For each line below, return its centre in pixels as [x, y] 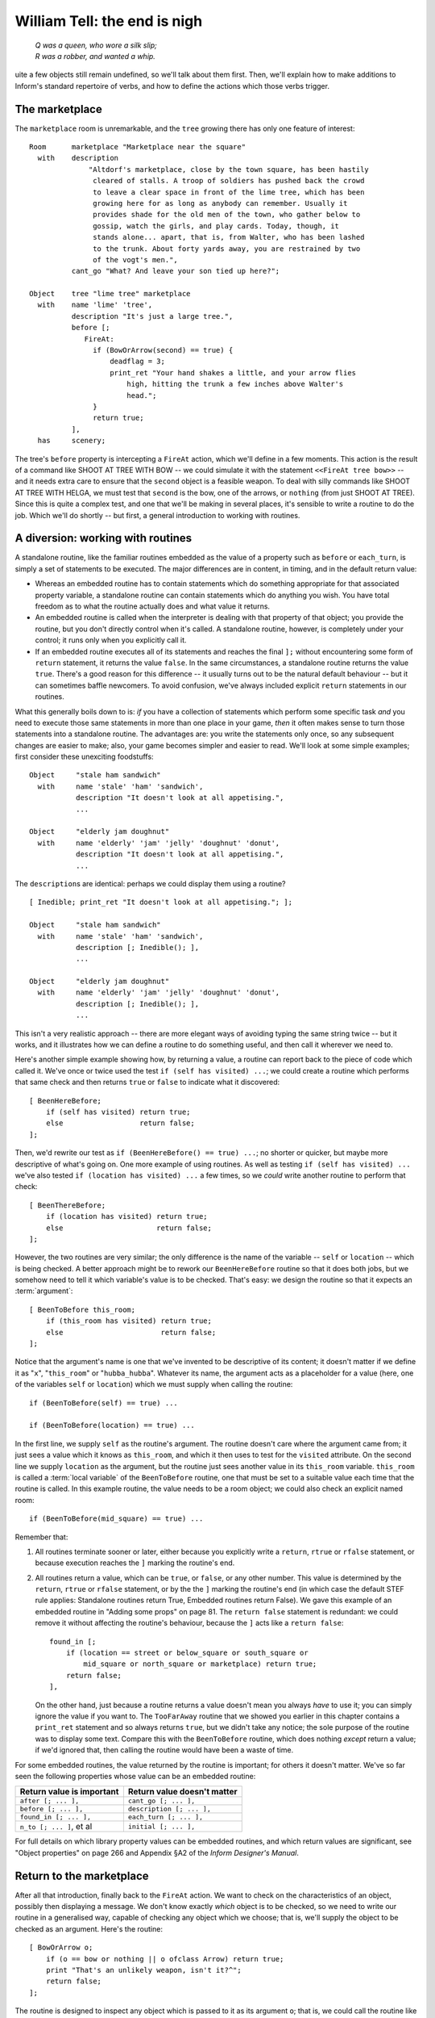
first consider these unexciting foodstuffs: [84, 757]
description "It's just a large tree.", [152, 316]
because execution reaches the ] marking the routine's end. [135, 1563]
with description [78, 158]
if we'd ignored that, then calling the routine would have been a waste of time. [164, 1750]
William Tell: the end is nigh [109, 21]
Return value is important [69, 1792]
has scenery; [72, 441]
